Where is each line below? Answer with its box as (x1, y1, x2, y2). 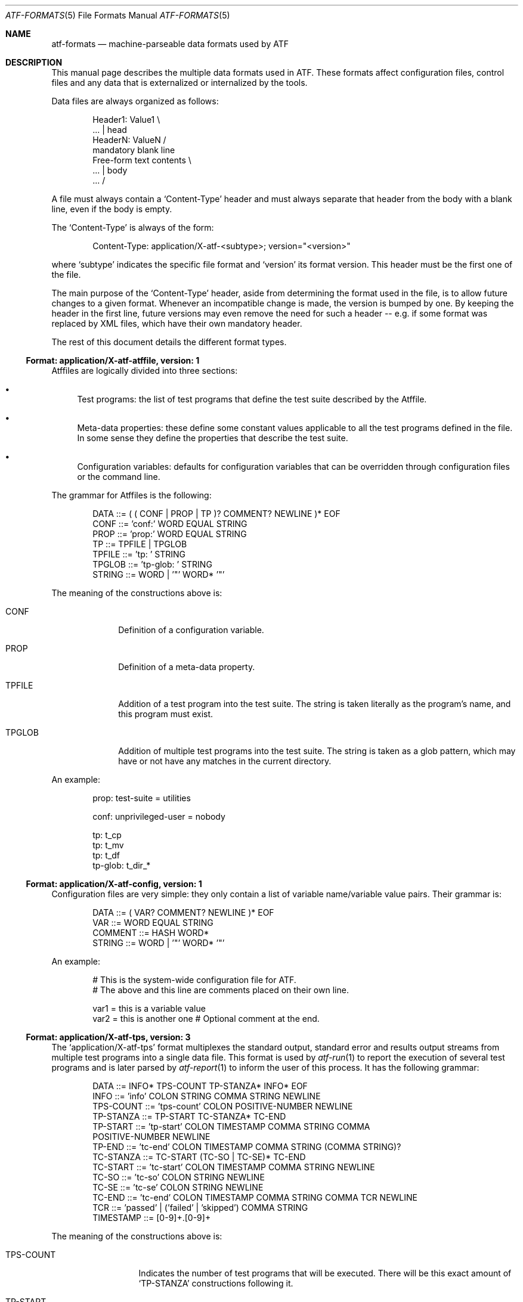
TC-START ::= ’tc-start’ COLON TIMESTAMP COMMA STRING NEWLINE (92, 1162, 375, 1172)
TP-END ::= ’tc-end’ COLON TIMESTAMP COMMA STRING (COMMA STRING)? (92, 1142, 401, 1152)
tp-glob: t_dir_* (92, 860, 151, 870)
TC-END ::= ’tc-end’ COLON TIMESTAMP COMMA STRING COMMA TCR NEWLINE (92, 1192, 417, 1202)
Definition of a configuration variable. (118, 625, 264, 635)
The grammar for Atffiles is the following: (51, 490, 212, 500)
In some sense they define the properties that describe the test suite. (77, 433, 348, 443)
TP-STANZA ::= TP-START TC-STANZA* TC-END (92, 1111, 286, 1121)
